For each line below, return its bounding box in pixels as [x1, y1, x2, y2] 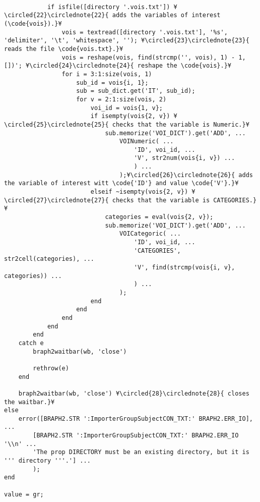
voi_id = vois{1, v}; [90, 104, 163, 111]
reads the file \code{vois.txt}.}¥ [4, 45, 123, 52]
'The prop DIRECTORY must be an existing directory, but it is [33, 449, 249, 456]
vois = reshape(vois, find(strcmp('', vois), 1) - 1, [61, 53, 246, 61]
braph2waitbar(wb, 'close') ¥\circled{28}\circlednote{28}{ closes [18, 389, 249, 397]
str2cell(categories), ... [4, 255, 94, 263]
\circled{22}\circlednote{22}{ [4, 12, 109, 19]
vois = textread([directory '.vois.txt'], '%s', [61, 28, 228, 36]
